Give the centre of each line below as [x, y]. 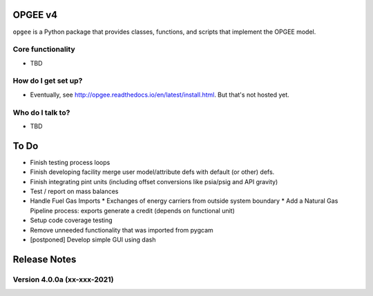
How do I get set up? [48, 81]
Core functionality [44, 50]
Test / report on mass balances [74, 191]
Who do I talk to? [41, 112]
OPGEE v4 [35, 15]
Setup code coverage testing [71, 220]
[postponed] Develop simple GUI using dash [93, 239]
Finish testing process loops [70, 162]
